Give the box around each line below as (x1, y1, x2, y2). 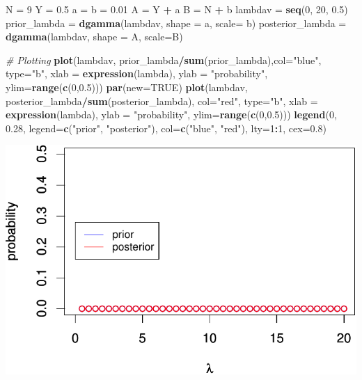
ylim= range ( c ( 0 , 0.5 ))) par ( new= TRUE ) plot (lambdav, (6, 79, 248, 94)
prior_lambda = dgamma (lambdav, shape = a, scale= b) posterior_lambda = (6, 15, 347, 30)
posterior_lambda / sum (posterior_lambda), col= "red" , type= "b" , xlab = (6, 93, 318, 108)
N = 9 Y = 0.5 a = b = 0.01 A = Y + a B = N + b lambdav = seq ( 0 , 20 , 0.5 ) (6, 2, 348, 16)
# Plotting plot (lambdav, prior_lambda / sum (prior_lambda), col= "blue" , (6, 52, 322, 67)
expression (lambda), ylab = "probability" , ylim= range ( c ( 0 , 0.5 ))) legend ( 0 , (6, 107, 337, 122)
